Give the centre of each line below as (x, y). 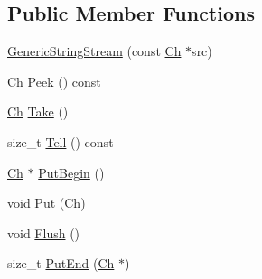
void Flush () (44, 232)
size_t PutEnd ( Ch (61, 263)
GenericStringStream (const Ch (94, 51)
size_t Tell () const (61, 141)
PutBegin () (71, 172)
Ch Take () (38, 112)
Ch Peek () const (54, 81)
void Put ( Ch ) (47, 203)
